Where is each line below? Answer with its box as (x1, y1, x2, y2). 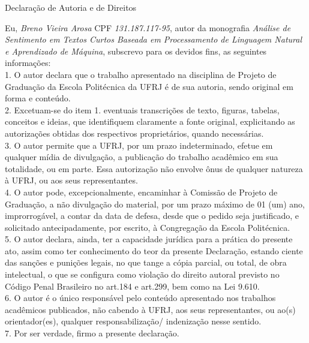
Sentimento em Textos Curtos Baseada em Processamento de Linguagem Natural (5, 33, 302, 46)
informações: (5, 56, 51, 69)
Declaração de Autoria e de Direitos (5, 1, 137, 13)
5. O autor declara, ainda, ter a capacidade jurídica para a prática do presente (5, 233, 293, 245)
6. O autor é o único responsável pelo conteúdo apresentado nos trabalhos (5, 291, 276, 304)
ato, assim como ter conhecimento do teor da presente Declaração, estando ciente (5, 244, 303, 257)
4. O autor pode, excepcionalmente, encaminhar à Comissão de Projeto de (5, 185, 278, 198)
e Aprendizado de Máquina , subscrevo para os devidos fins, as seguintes (5, 44, 267, 57)
